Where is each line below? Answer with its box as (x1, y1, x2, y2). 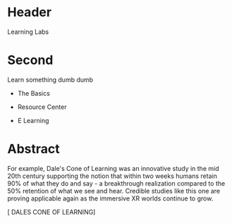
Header (7, 4, 51, 20)
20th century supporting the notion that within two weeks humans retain (7, 172, 217, 180)
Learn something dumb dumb (7, 75, 94, 84)
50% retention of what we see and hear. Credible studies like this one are (7, 186, 221, 195)
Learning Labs (7, 27, 49, 36)
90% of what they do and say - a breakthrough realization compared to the (7, 179, 226, 187)
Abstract (7, 141, 60, 157)
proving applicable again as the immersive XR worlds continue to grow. (7, 194, 214, 203)
